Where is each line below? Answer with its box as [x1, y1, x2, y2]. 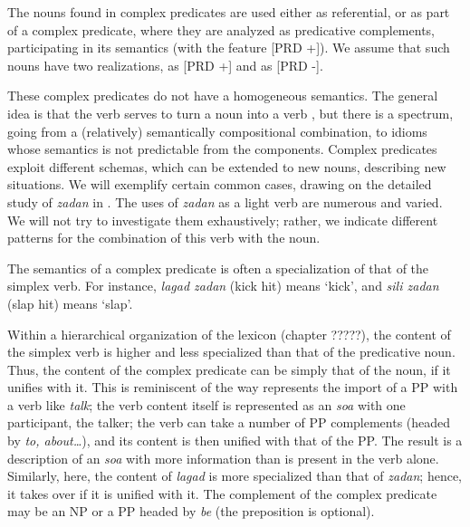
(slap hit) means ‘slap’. [7, 293, 133, 312]
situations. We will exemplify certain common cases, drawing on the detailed [7, 175, 432, 194]
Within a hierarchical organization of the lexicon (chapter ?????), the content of [7, 324, 451, 343]
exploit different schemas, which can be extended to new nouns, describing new [7, 157, 446, 176]
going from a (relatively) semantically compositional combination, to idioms [7, 121, 427, 140]
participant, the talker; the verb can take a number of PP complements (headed [7, 413, 451, 432]
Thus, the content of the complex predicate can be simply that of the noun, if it [7, 359, 451, 378]
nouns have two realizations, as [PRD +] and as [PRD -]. [7, 55, 323, 74]
